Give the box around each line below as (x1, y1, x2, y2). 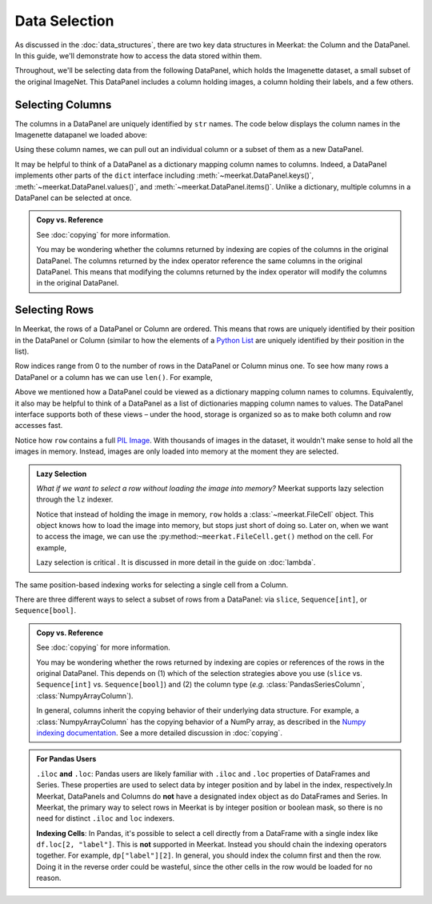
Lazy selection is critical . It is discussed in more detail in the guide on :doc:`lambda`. (36, 558, 316, 567)
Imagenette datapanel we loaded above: (14, 130, 148, 140)
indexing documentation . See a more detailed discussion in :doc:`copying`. (36, 728, 283, 738)
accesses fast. (14, 421, 63, 430)
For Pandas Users (36, 754, 97, 764)
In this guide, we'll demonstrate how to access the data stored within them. (14, 50, 262, 60)
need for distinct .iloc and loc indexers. (36, 814, 175, 823)
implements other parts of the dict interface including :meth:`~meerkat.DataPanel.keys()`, (14, 170, 314, 180)
